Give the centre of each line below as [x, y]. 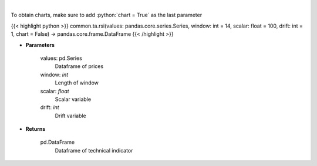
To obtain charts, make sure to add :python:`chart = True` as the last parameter [107, 15]
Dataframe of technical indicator [94, 150]
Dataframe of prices [79, 66]
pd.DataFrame [58, 142]
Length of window [77, 83]
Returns [36, 129]
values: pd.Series [61, 58]
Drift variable [70, 116]
